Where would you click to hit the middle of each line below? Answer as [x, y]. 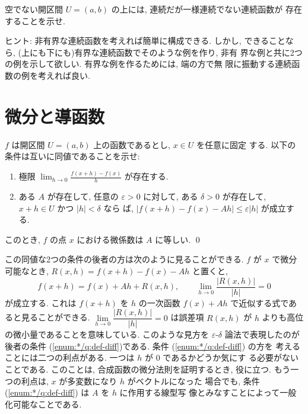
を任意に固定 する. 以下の [246, 144]
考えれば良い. [64, 75]
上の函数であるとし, [132, 144]
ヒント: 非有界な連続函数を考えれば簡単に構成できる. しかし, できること [145, 41]
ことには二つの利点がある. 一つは [70, 357]
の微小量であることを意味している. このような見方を [107, 334]
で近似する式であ [264, 302]
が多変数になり [88, 381]
